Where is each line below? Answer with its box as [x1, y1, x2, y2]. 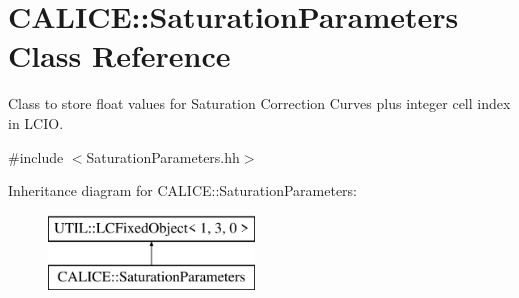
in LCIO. [8, 112, 64, 133]
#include [8, 146, 64, 167]
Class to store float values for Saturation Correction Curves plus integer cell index [8, 93, 511, 114]
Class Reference [8, 35, 231, 76]
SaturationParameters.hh [86, 146, 240, 167]
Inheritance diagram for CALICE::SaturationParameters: [8, 180, 357, 201]
